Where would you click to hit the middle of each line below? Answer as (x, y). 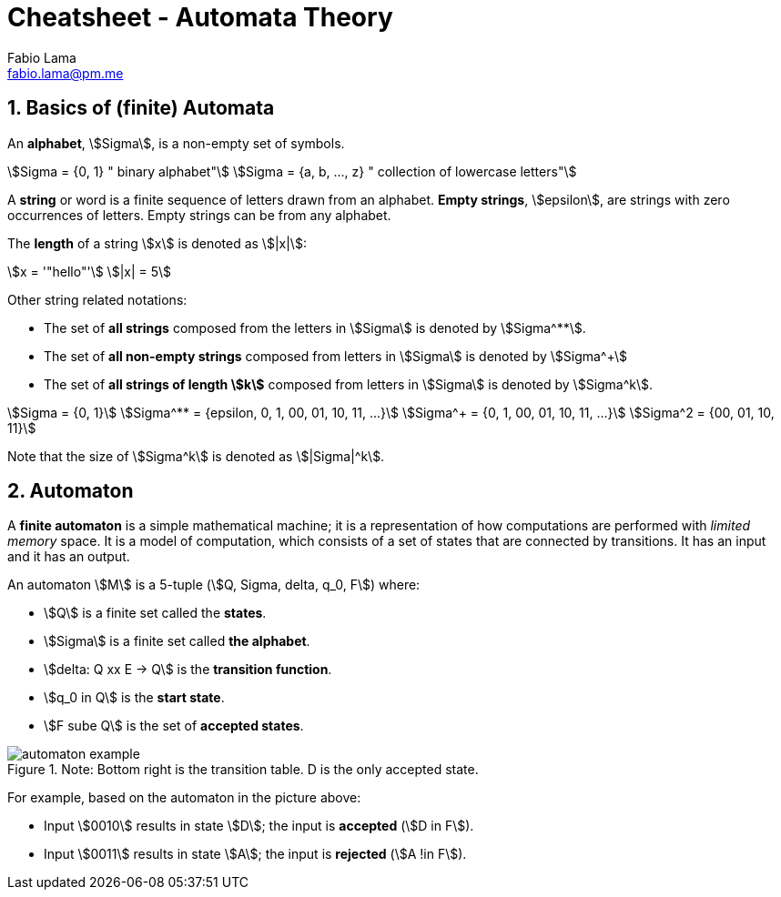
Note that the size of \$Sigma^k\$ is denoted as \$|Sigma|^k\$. (196, 456)
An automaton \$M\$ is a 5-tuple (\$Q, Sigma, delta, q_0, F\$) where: (214, 585)
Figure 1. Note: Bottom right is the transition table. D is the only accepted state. (243, 770)
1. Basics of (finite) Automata (141, 108)
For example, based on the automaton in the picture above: (184, 798)
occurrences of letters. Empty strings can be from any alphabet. (199, 215)
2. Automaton (71, 491)
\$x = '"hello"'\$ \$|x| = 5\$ (90, 271)
